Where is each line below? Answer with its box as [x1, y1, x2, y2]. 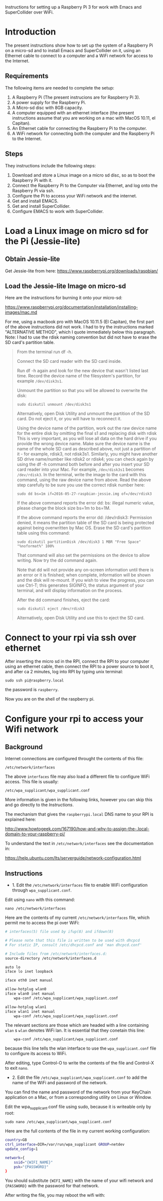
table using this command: [16, 530, 70, 536]
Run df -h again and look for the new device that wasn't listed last [16, 368, 149, 374]
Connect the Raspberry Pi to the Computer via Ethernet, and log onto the [12, 182, 158, 188]
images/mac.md [5, 309, 37, 315]
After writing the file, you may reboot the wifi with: [5, 1192, 105, 1198]
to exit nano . [5, 1065, 29, 1071]
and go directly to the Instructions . [5, 802, 74, 808]
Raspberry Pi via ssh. [12, 187, 55, 194]
